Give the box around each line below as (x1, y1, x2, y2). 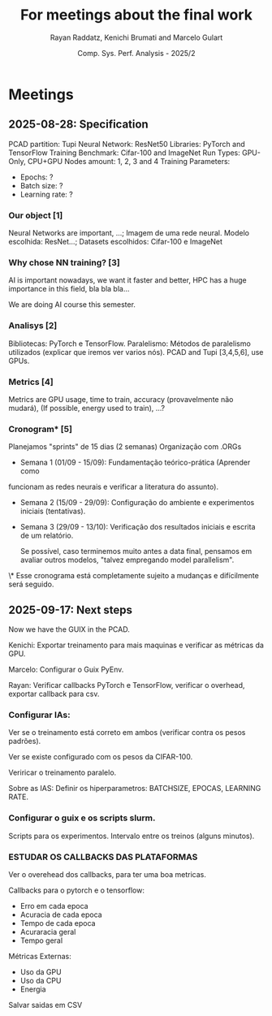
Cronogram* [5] (8, 423, 73, 435)
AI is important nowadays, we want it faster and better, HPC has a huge (8, 275, 248, 285)
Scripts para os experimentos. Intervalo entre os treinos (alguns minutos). (8, 831, 255, 841)
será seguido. (8, 579, 54, 590)
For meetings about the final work (19, 6, 253, 24)
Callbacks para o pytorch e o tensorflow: (8, 885, 145, 895)
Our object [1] (8, 210, 63, 221)
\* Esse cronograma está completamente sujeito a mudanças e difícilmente (8, 571, 260, 581)
